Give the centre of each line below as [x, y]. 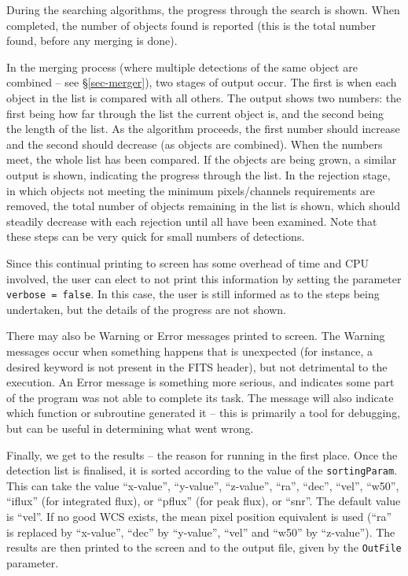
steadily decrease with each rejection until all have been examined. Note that [192, 221]
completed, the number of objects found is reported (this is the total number [191, 25]
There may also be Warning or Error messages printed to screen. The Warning [196, 336]
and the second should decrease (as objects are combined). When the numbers [195, 144]
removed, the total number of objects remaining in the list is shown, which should [204, 206]
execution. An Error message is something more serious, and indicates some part [200, 382]
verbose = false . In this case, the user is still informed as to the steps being [193, 294]
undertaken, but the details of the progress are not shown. [146, 309]
